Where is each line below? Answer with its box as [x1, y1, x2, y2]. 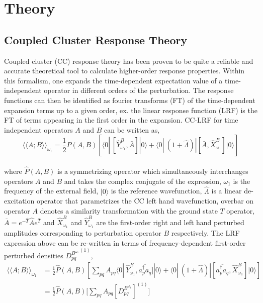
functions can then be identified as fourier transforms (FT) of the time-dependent [4, 94, 255, 105]
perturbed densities [4, 250, 63, 260]
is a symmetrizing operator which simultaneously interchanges [57, 166, 248, 176]
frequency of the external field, [4, 185, 99, 196]
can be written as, [104, 124, 160, 135]
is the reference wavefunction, [111, 185, 202, 196]
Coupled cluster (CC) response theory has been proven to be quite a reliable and [4, 55, 253, 66]
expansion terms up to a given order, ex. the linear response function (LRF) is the [4, 105, 257, 115]
